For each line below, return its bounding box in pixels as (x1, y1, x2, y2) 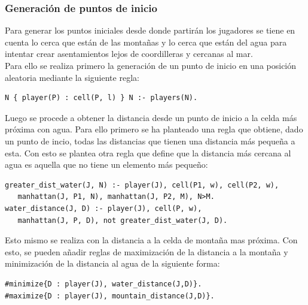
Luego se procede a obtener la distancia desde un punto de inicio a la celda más (5, 111, 297, 123)
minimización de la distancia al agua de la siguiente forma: (5, 257, 220, 270)
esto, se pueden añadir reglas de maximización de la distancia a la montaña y (5, 245, 288, 258)
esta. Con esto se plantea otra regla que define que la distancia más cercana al (5, 146, 291, 159)
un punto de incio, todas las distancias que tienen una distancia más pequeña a (5, 134, 295, 147)
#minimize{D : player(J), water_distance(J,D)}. (5, 279, 202, 288)
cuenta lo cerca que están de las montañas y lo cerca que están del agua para (5, 35, 287, 48)
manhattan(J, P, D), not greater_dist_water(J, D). (17, 216, 228, 225)
